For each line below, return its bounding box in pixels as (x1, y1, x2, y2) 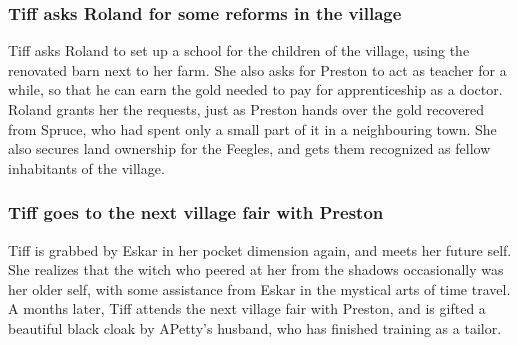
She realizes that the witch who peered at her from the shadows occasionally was (8, 259, 504, 280)
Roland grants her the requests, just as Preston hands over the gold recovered (8, 99, 485, 119)
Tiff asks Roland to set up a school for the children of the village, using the (8, 40, 470, 61)
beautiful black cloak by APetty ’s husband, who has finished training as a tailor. (8, 317, 502, 338)
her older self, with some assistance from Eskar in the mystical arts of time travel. (8, 278, 511, 299)
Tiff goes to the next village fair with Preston (8, 200, 384, 225)
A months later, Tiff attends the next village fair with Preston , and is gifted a (8, 298, 486, 319)
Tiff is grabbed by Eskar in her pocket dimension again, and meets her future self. (8, 239, 512, 260)
